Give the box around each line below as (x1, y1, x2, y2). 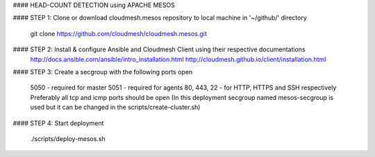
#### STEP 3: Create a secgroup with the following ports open (12, 67, 193, 76)
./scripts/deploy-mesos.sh (30, 134, 106, 142)
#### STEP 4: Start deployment (12, 119, 104, 127)
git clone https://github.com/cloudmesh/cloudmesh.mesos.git (30, 29, 208, 38)
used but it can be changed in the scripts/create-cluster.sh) (30, 103, 201, 111)
